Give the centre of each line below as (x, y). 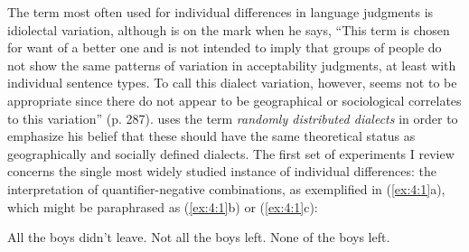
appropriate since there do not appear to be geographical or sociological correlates (234, 100)
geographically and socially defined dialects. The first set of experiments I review (231, 153)
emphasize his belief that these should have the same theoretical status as (211, 136)
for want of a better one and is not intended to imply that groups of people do (225, 47)
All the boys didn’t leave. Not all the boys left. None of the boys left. (199, 237)
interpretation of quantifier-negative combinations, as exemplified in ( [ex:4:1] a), (226, 188)
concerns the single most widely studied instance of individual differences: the (222, 171)
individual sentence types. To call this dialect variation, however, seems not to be (232, 83)
